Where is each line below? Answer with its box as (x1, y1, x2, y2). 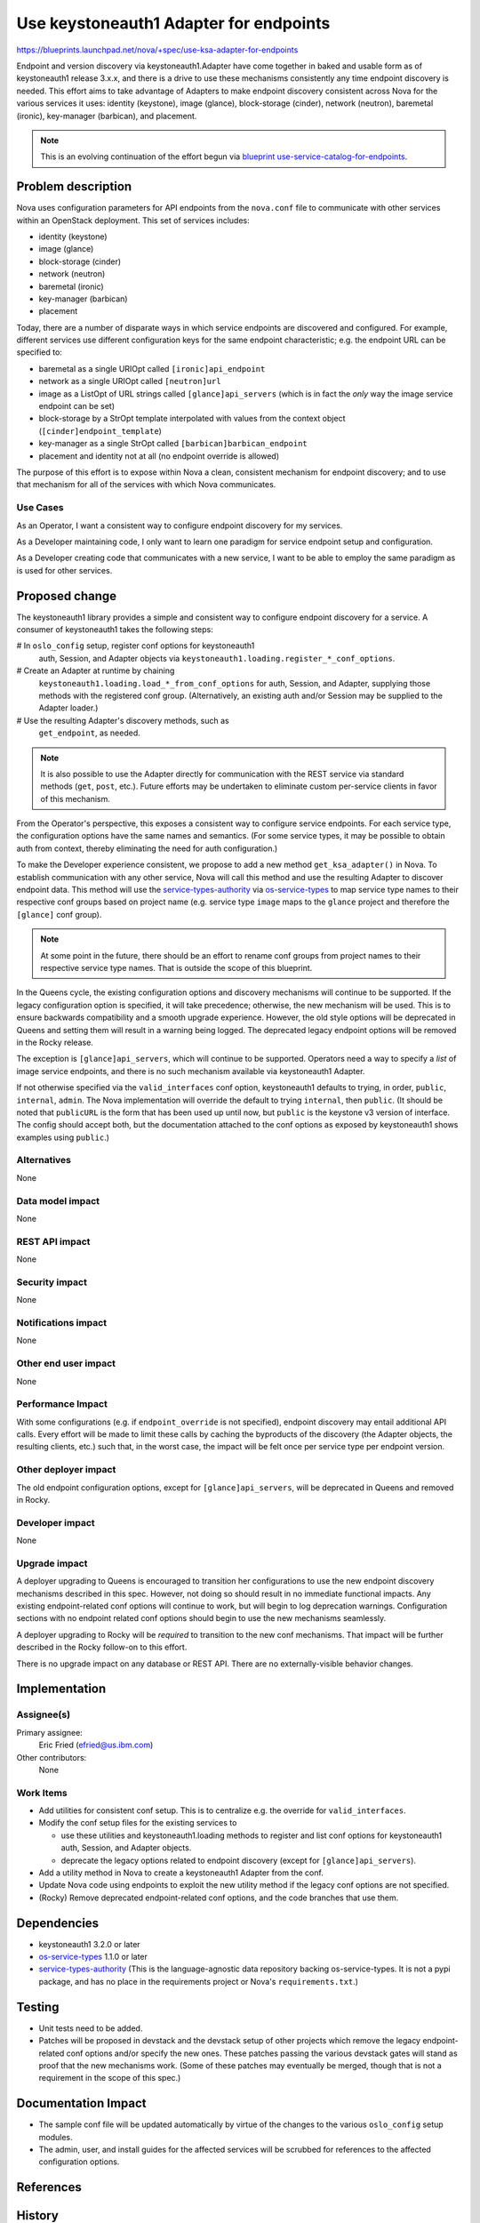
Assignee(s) (16, 1708, 71, 1721)
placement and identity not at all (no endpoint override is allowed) (38, 450, 280, 461)
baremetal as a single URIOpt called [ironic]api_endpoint (38, 363, 266, 373)
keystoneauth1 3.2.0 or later (38, 1938, 141, 1949)
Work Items (16, 1786, 68, 1799)
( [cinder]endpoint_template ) (38, 425, 162, 436)
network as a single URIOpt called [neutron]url (38, 376, 221, 387)
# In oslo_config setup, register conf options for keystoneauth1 (16, 640, 255, 651)
